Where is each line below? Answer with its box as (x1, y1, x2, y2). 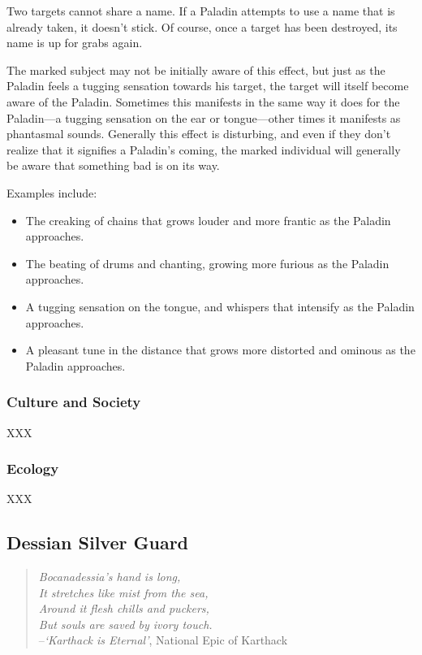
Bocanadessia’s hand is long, (38, 568, 181, 585)
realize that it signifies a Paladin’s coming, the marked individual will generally (6, 141, 401, 158)
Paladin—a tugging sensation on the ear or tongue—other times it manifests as (6, 109, 401, 126)
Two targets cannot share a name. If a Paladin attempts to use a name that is (6, 2, 395, 19)
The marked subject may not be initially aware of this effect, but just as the (6, 61, 385, 78)
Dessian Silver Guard (6, 530, 189, 555)
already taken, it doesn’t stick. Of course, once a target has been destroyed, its (6, 18, 398, 35)
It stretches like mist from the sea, (38, 583, 209, 601)
